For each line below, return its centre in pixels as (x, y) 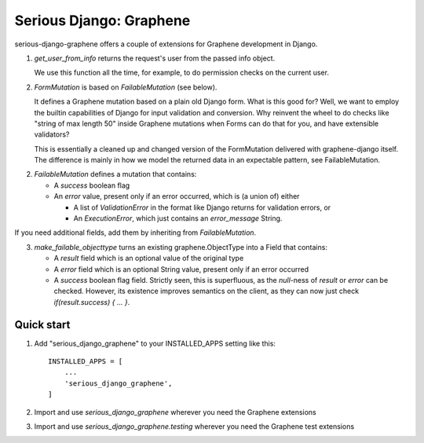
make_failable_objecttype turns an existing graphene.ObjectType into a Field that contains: (181, 247)
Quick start (42, 325)
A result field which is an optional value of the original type (149, 258)
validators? (52, 134)
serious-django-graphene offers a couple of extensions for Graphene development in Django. (166, 44)
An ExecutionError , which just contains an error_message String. (178, 218)
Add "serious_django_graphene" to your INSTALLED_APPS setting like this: (155, 343)
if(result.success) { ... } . (92, 302)
